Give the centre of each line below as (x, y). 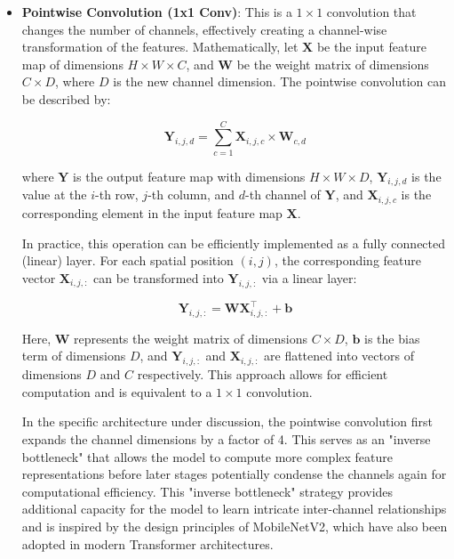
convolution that (371, 12)
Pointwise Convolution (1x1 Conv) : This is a (157, 12)
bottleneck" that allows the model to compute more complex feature (207, 456)
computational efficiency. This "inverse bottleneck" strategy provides (207, 491)
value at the (54, 194)
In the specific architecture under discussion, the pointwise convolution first (227, 421)
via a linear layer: (309, 277)
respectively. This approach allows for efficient (263, 374)
